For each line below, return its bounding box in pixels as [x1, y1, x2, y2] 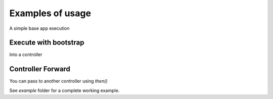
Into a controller [9, 52, 42, 58]
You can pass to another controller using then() [9, 78, 108, 84]
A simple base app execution [9, 25, 70, 31]
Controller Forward [9, 65, 71, 73]
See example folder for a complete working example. [9, 87, 120, 93]
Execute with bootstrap [9, 38, 84, 47]
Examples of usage [9, 8, 91, 19]
